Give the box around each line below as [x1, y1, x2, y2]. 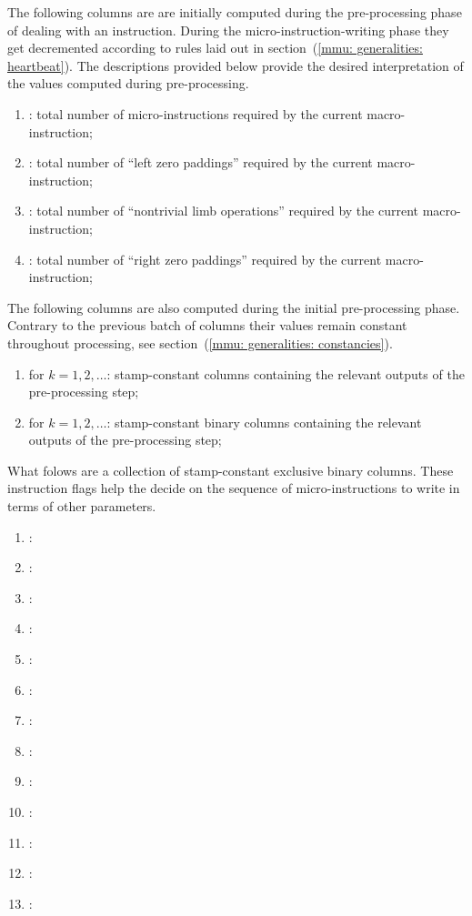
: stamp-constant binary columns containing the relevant [106, 412, 422, 431]
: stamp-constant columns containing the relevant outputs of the [106, 364, 465, 383]
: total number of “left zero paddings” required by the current [28, 153, 373, 172]
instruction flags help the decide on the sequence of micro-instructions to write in [7, 478, 460, 498]
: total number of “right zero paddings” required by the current [28, 249, 382, 268]
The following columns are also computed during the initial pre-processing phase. [7, 297, 460, 317]
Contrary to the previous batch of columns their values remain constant [7, 316, 407, 335]
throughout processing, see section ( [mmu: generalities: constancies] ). [7, 333, 393, 352]
